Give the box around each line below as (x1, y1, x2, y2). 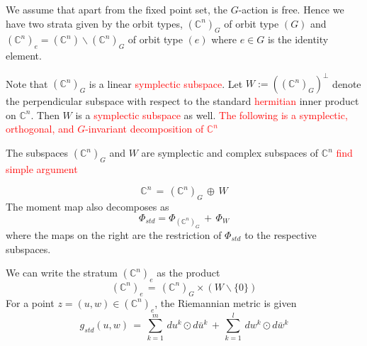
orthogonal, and (6, 121, 74, 136)
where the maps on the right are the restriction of (6, 227, 222, 242)
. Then (30, 107, 60, 122)
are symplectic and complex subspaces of (141, 145, 319, 160)
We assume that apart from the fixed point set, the (6, 2, 227, 16)
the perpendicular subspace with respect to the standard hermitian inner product (6, 94, 359, 108)
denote (332, 76, 361, 91)
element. (6, 48, 42, 63)
